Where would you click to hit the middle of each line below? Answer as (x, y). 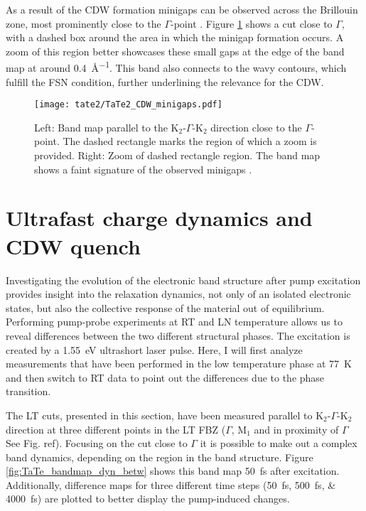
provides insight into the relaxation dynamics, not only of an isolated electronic (178, 294)
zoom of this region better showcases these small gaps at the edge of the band (175, 51)
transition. (28, 391)
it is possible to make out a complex (279, 443)
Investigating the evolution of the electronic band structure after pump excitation (183, 280)
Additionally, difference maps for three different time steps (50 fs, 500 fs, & (171, 484)
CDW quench (73, 246)
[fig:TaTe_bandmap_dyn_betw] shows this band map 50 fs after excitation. (173, 471)
